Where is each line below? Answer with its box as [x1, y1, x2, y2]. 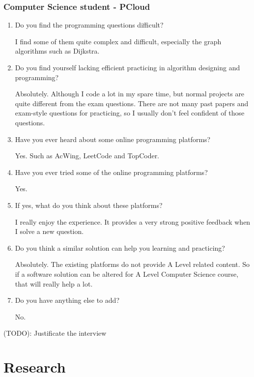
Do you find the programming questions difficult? [15, 20, 164, 30]
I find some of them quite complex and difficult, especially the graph [15, 36, 222, 46]
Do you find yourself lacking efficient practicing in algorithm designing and [15, 62, 240, 72]
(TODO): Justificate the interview [3, 328, 107, 338]
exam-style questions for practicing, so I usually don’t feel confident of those [15, 108, 245, 118]
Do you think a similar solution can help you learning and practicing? [15, 242, 225, 253]
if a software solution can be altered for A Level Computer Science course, [15, 268, 239, 279]
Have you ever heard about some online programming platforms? [15, 134, 211, 144]
